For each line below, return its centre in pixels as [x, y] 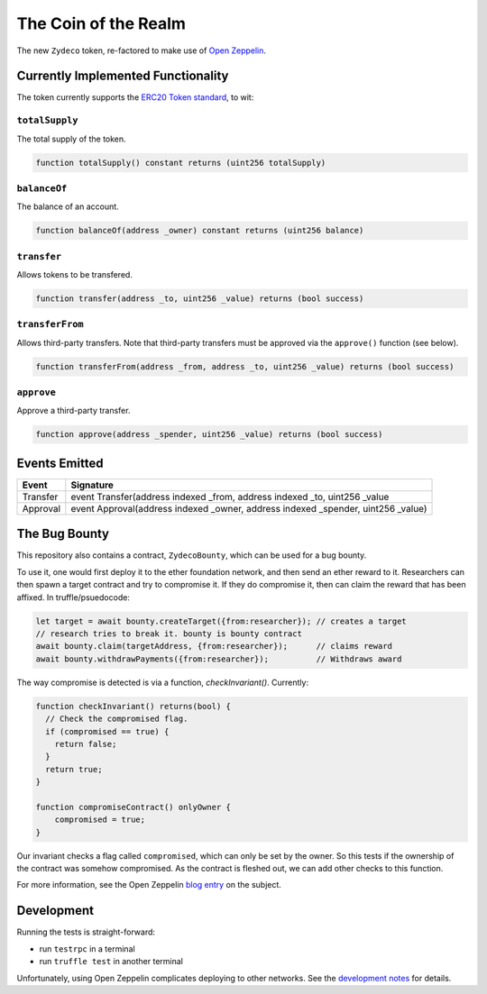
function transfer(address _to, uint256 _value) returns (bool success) [200, 299]
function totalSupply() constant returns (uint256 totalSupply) [181, 163]
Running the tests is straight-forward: [86, 932]
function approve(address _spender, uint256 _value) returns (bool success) [209, 434]
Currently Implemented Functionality [123, 76]
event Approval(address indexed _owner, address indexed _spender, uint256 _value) [249, 508]
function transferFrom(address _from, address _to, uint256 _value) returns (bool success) [245, 366]
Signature [92, 485]
